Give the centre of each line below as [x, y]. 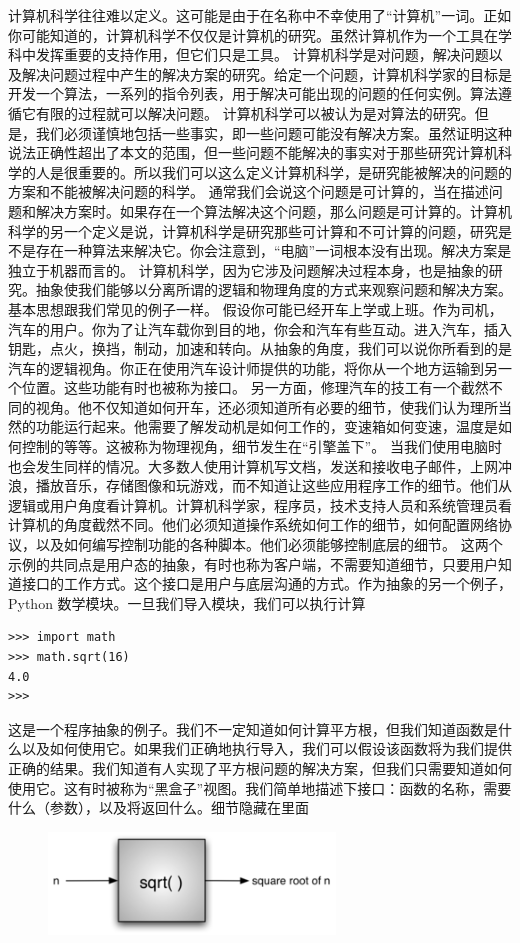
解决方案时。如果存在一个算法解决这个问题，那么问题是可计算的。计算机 [273, 210]
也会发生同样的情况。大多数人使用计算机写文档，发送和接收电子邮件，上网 [253, 465]
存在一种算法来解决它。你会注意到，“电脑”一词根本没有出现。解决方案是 [273, 250]
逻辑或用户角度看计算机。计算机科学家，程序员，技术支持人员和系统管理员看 [260, 504]
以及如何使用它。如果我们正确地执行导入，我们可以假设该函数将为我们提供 [266, 748]
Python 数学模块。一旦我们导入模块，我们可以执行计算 [187, 602]
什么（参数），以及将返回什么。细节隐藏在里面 [158, 807]
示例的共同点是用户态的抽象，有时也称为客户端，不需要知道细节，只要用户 [253, 563]
